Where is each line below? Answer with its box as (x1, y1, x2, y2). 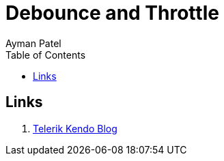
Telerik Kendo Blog (33, 122, 117, 134)
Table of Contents (5, 48, 86, 61)
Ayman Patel (5, 37, 61, 49)
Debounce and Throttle (5, 1, 219, 25)
